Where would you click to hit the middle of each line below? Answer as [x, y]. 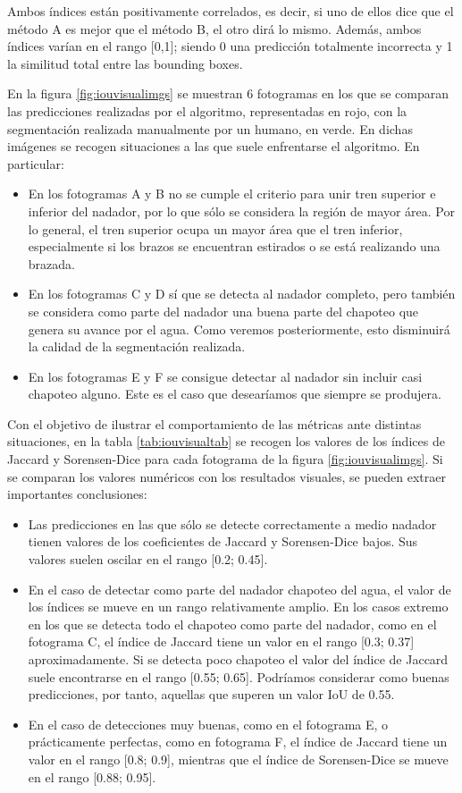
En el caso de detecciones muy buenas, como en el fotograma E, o [208, 724]
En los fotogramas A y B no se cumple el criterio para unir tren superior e [232, 194]
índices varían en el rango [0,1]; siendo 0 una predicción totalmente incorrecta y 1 [230, 46]
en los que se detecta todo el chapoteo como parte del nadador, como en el [232, 624]
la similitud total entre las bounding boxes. [125, 63]
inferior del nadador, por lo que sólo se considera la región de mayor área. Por [241, 211]
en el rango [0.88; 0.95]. [92, 776]
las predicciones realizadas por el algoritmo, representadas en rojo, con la [207, 110]
